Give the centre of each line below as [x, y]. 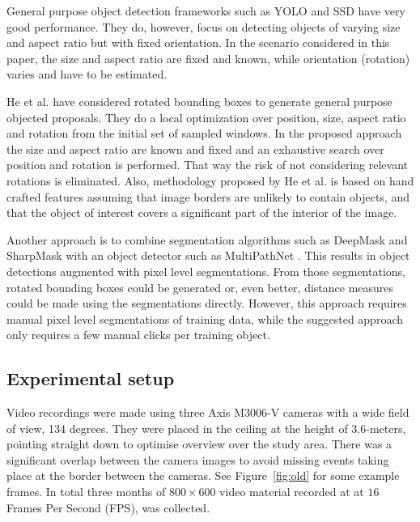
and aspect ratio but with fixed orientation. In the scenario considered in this [198, 42]
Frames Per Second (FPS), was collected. [108, 507]
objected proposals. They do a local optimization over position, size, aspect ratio [206, 117]
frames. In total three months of [86, 492]
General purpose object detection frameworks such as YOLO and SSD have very [206, 11]
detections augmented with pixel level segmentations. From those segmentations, [206, 271]
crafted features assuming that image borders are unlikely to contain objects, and [208, 196]
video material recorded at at [292, 492]
